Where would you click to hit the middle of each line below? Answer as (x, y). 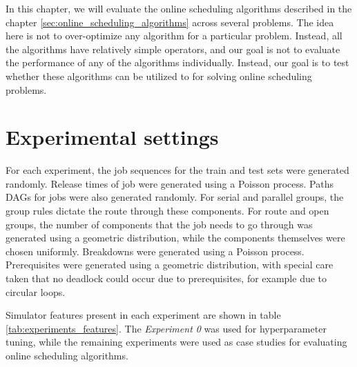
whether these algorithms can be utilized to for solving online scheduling (159, 76)
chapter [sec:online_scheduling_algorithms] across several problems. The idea (170, 22)
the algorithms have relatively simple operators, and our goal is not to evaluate (173, 49)
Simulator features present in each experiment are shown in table (143, 315)
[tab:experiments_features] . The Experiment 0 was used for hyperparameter (166, 328)
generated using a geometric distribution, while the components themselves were (175, 238)
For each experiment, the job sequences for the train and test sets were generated (177, 170)
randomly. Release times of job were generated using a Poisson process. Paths (170, 183)
